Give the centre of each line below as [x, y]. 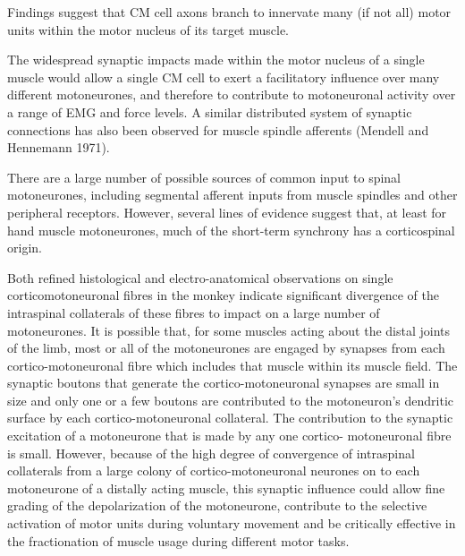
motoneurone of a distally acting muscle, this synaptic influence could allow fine [226, 488]
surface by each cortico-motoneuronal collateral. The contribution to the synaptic [230, 418]
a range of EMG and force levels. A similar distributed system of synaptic [210, 111]
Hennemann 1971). [59, 147]
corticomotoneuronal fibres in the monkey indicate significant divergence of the [223, 295]
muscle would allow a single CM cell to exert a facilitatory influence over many [224, 77]
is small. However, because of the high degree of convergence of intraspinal [211, 453]
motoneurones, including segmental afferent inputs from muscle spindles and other [232, 195]
